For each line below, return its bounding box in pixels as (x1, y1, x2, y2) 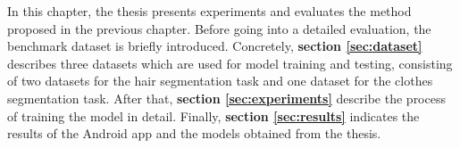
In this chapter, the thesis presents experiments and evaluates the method (7, 2, 412, 20)
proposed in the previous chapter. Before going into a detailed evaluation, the (7, 19, 431, 37)
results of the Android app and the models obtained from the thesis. (7, 124, 381, 143)
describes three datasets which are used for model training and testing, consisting (7, 53, 453, 72)
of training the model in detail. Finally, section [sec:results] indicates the (7, 106, 420, 125)
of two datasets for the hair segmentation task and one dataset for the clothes (7, 71, 433, 90)
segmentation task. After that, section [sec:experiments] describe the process (7, 88, 446, 107)
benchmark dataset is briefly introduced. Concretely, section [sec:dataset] (7, 37, 422, 55)
